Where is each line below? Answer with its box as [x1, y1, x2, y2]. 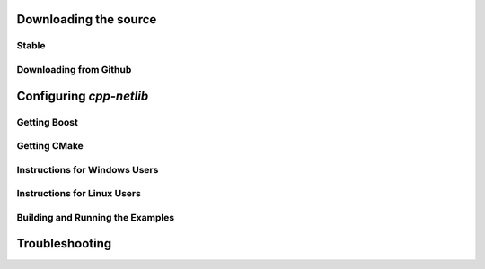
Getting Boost [16, 116, 78, 128]
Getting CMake [16, 140, 84, 152]
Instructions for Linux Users [16, 187, 141, 200]
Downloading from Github [16, 63, 132, 75]
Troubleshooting [16, 236, 112, 251]
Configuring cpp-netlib [16, 88, 149, 103]
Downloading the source [16, 12, 157, 27]
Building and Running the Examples [16, 211, 175, 223]
